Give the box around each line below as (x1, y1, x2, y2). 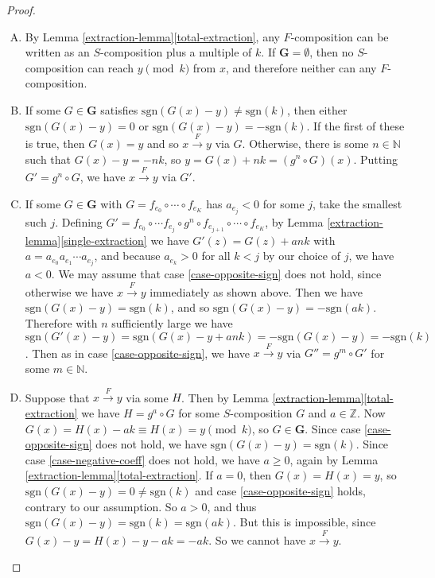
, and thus (207, 498, 257, 514)
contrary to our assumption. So (25, 498, 177, 514)
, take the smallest (313, 195, 402, 211)
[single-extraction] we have (60, 231, 189, 248)
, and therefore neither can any (225, 59, 377, 76)
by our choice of (262, 247, 340, 264)
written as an (25, 44, 90, 60)
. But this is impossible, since (233, 514, 376, 530)
